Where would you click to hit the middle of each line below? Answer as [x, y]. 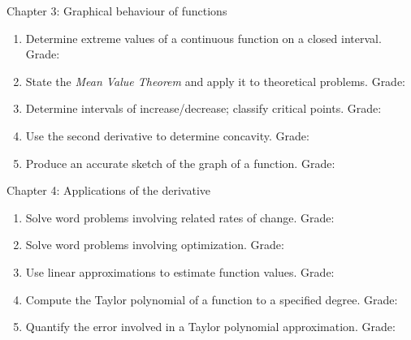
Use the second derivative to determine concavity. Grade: [167, 135]
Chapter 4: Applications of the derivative [109, 190]
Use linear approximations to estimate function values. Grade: [180, 271]
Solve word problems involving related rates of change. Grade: [180, 217]
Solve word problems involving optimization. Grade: [155, 245]
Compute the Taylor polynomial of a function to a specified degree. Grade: [212, 299]
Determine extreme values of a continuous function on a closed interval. [203, 38]
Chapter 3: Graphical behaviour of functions [117, 11]
